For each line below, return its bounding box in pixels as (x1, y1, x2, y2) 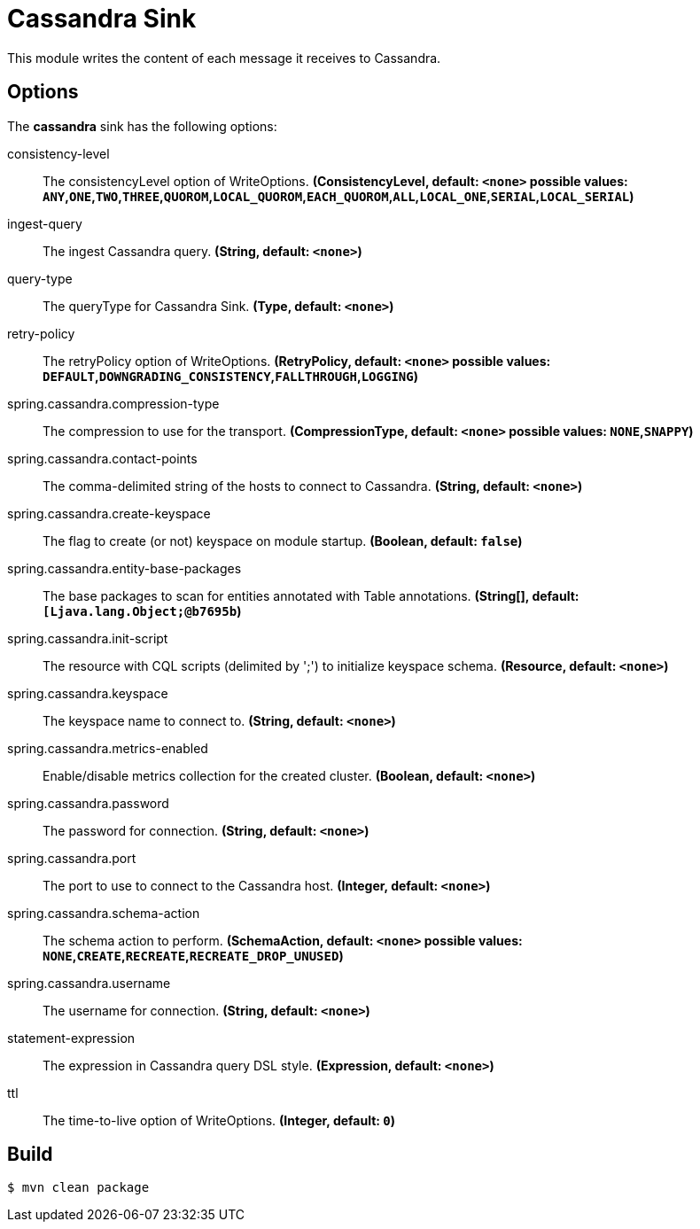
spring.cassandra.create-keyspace (7, 505, 211, 521)
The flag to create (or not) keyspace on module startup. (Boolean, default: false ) (43, 533, 523, 548)
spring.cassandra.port (7, 850, 136, 866)
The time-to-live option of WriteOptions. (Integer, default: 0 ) (43, 1112, 396, 1128)
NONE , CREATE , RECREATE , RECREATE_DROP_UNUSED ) (43, 947, 344, 963)
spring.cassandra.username (7, 975, 171, 991)
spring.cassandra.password (7, 795, 169, 811)
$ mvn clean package (7, 1180, 150, 1195)
